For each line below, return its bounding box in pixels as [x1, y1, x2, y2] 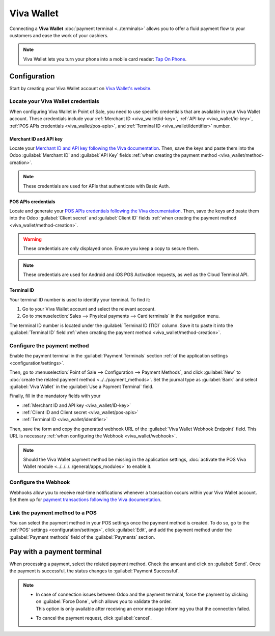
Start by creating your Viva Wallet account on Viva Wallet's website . [9, 85, 152, 91]
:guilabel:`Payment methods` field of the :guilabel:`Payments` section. [9, 534, 155, 540]
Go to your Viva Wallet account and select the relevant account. [22, 306, 156, 312]
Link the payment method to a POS [9, 509, 97, 516]
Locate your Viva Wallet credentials [9, 98, 99, 105]
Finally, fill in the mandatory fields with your [9, 393, 101, 399]
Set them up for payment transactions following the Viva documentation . [9, 496, 162, 503]
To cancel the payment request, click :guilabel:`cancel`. [36, 615, 152, 621]
